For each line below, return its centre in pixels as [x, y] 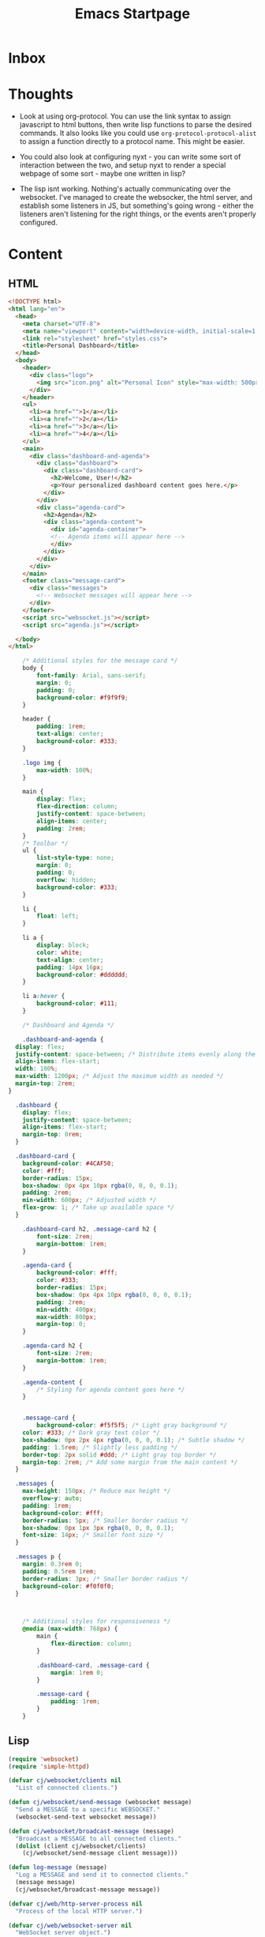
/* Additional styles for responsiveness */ [97, 1622]
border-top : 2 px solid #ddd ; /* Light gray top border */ [119, 1455]
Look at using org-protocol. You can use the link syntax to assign [125, 116]
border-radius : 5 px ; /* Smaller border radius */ [106, 1521]
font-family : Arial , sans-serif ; [91, 676]
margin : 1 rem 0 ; [77, 1672]
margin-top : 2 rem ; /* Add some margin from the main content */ [130, 1462]
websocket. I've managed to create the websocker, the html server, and [136, 198]
